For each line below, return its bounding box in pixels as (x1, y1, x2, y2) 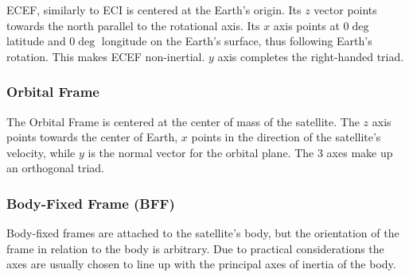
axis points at (273, 17, 340, 33)
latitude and (6, 33, 66, 49)
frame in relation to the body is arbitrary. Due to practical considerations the (6, 240, 384, 256)
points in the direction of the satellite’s (191, 129, 381, 145)
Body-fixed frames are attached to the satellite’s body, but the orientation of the (6, 225, 399, 241)
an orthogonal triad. (6, 160, 105, 176)
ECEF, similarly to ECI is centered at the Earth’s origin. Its (6, 2, 302, 17)
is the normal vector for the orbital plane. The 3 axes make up (88, 144, 393, 160)
